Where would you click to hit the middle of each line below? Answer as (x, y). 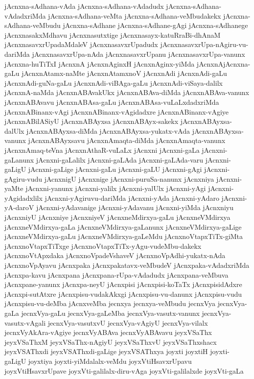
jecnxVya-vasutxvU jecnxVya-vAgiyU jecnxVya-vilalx (128, 322)
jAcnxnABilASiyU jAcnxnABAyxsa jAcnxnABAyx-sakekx (92, 121)
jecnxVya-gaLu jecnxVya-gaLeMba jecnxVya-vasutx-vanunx (110, 313)
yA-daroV (19, 207)
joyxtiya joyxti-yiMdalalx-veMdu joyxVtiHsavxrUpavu (110, 361)
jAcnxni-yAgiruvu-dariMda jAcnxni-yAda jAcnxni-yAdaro (132, 198)
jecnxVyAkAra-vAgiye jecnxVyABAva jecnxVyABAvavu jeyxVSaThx (108, 332)
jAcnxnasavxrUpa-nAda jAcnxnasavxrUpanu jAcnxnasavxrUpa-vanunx (139, 54)
